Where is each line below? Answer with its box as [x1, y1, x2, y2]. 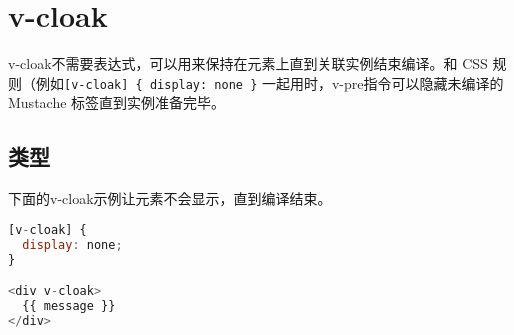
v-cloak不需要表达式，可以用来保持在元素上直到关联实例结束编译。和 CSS [8, 53, 488, 74]
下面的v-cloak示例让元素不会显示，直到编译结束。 [8, 188, 332, 209]
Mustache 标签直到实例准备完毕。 [8, 92, 226, 113]
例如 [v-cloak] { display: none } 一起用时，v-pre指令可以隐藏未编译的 [35, 72, 504, 93]
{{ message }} [22, 298, 116, 313]
